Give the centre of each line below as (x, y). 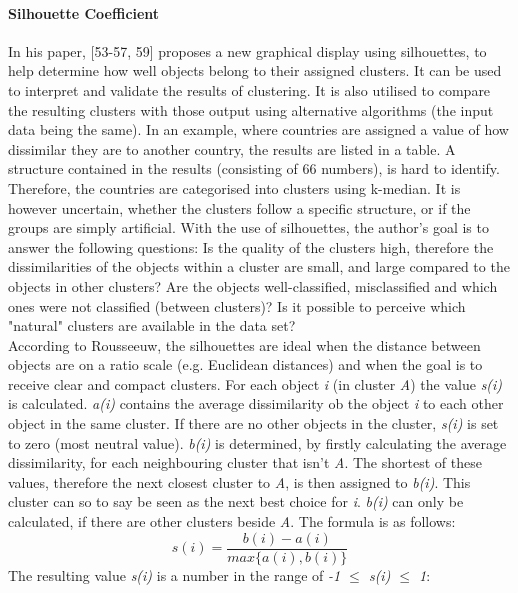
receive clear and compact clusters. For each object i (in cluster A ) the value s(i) (255, 383)
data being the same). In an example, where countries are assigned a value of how (258, 129)
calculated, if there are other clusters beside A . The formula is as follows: (232, 521)
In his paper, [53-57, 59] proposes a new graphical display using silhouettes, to (247, 50)
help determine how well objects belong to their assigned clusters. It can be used (255, 70)
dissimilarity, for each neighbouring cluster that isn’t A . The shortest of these (245, 462)
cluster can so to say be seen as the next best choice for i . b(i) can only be (236, 501)
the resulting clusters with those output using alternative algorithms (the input (251, 109)
